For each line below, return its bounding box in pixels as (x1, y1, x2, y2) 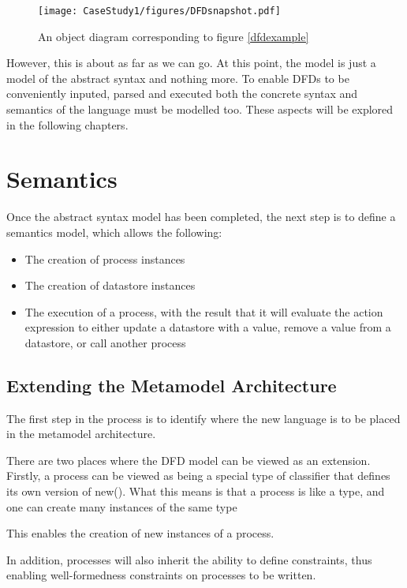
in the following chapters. (6, 116, 129, 133)
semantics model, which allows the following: (6, 223, 222, 240)
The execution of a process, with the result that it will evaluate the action (24, 303, 383, 320)
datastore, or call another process (24, 334, 186, 350)
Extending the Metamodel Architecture (6, 373, 337, 397)
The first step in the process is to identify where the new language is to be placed (6, 410, 401, 426)
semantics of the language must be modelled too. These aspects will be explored (6, 101, 394, 118)
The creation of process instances (24, 250, 185, 267)
